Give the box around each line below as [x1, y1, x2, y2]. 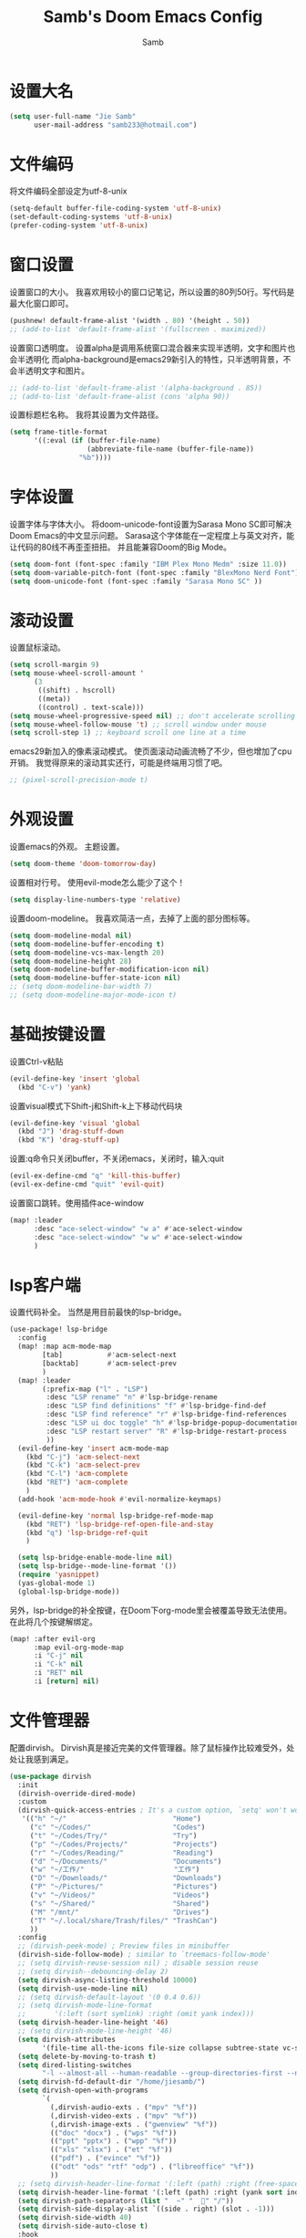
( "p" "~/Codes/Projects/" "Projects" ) [29, 1839, 219, 1849]
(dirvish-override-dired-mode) [17, 1789, 137, 1798]
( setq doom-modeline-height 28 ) [9, 957, 132, 966]
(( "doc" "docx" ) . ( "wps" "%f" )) [49, 2128, 178, 2138]
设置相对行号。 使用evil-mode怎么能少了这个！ [9, 877, 186, 887]
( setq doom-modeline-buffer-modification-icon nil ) [9, 965, 209, 974]
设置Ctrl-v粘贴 [9, 1056, 64, 1067]
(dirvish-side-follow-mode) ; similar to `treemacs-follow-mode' [17, 1950, 271, 1960]
